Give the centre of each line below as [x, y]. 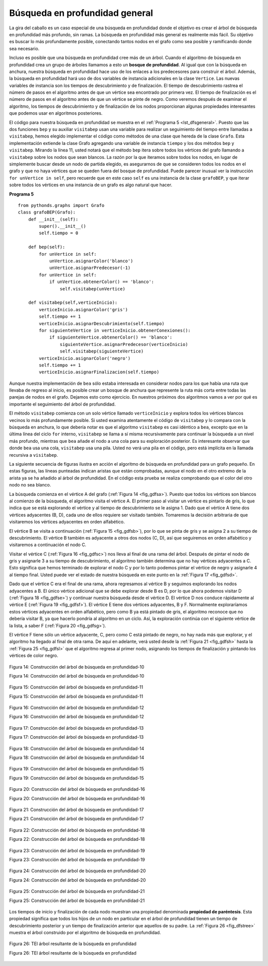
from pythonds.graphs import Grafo [61, 205]
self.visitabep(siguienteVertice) [102, 351]
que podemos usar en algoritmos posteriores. [56, 113]
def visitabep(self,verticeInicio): [73, 303]
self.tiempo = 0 [59, 233]
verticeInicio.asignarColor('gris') [84, 310]
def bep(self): [47, 247]
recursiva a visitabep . [33, 455]
